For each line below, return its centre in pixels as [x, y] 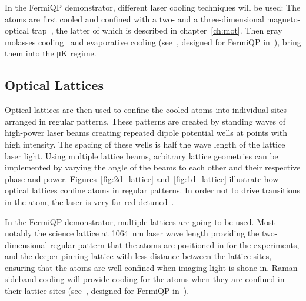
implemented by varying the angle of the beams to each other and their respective [153, 167]
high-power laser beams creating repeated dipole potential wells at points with [146, 133]
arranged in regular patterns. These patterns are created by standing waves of [145, 121]
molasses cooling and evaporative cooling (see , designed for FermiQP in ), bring [153, 41]
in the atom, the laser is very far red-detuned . [89, 201]
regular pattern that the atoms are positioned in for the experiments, [175, 244]
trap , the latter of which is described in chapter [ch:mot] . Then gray [157, 30]
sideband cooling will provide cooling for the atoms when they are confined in [145, 279]
